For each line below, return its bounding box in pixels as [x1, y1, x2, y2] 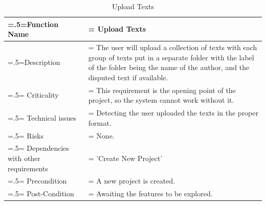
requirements [8, 163, 48, 173]
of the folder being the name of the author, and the [88, 62, 250, 73]
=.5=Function [8, 18, 59, 29]
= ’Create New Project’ [88, 152, 163, 163]
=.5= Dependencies [8, 143, 70, 153]
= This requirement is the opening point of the [88, 84, 236, 95]
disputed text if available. [88, 72, 168, 82]
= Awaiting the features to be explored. [88, 188, 213, 199]
